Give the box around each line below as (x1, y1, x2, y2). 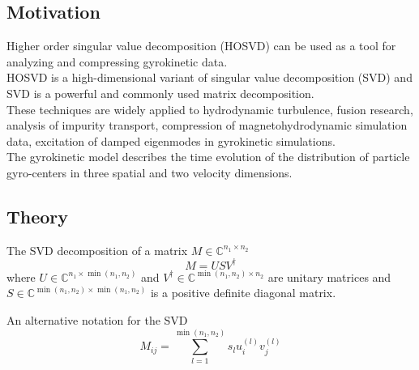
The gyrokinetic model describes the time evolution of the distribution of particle (6, 148, 410, 165)
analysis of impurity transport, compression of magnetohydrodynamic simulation (6, 117, 408, 134)
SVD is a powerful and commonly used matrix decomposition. (6, 84, 314, 101)
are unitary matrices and (267, 268, 391, 285)
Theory (6, 203, 69, 228)
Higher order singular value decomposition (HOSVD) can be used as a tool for (6, 37, 396, 54)
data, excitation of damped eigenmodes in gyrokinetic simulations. (6, 132, 336, 149)
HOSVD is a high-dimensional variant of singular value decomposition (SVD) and (6, 69, 413, 86)
